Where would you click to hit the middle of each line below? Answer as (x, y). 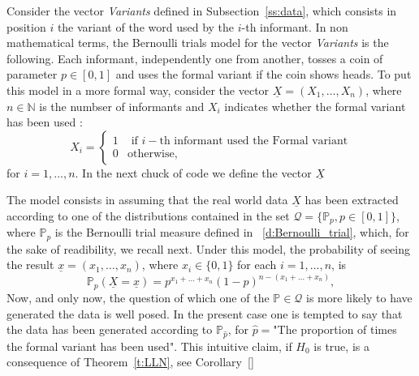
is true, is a (341, 346)
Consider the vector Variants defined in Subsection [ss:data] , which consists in (202, 11)
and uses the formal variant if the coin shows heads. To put (263, 74)
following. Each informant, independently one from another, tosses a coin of (195, 58)
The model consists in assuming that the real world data (147, 200)
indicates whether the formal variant (315, 106)
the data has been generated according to (110, 329)
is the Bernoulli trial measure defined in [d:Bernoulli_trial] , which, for (232, 232)
